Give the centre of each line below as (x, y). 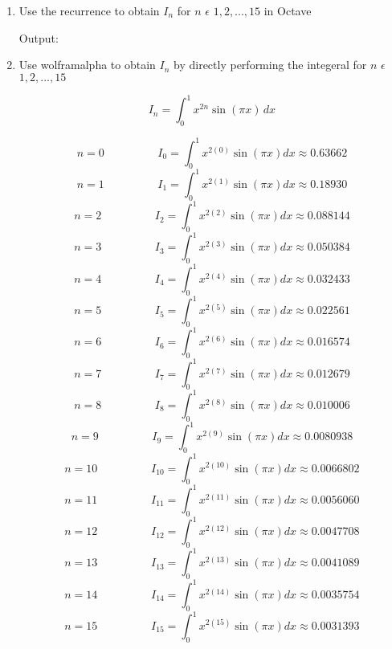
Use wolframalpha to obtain (87, 65)
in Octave (288, 10)
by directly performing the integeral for (270, 65)
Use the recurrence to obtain (89, 10)
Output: (39, 37)
